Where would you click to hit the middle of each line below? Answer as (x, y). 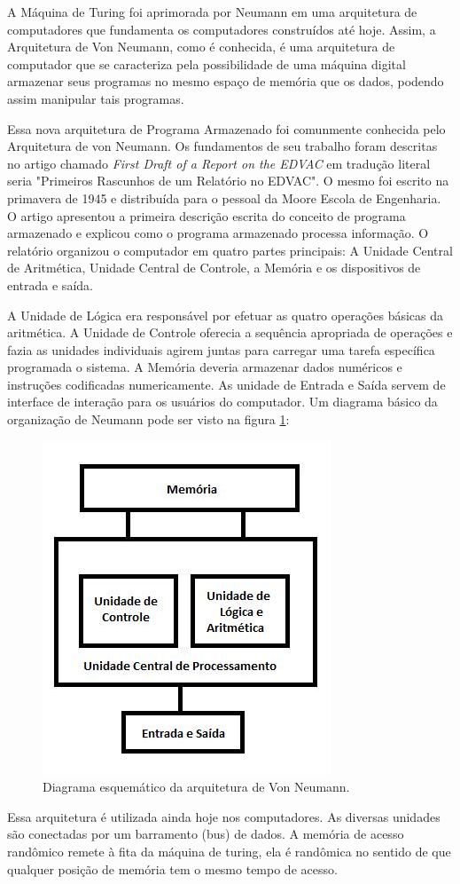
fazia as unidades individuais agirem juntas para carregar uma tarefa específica (221, 349)
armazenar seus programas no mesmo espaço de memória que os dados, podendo (226, 81)
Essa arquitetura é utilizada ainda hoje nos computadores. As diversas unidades (224, 816)
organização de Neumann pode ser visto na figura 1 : (148, 419)
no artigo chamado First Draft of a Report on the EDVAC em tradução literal (219, 163)
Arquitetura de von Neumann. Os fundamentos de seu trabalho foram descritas (222, 146)
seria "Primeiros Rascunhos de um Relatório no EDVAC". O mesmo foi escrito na (228, 181)
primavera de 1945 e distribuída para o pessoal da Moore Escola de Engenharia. (224, 197)
